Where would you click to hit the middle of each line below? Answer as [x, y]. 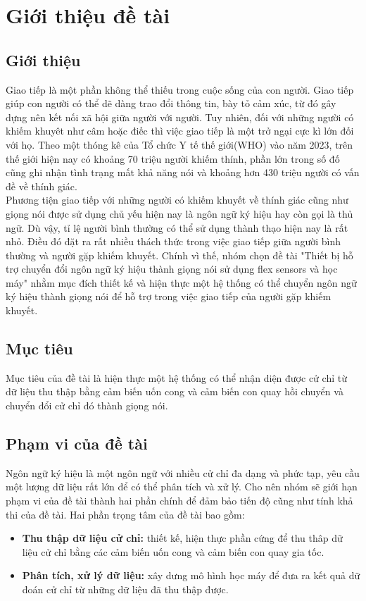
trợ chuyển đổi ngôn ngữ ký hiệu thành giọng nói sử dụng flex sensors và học [172, 269]
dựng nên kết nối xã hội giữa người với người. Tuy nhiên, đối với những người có [180, 117]
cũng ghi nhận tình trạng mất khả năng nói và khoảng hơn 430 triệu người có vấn [183, 172]
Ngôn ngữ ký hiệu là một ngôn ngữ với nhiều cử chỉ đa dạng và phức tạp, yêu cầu [183, 472]
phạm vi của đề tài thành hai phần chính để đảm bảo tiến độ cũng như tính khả [179, 501]
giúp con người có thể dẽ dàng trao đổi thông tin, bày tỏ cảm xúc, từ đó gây [171, 103]
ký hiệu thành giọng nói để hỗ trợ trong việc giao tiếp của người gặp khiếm [169, 296]
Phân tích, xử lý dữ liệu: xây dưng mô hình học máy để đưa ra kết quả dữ [191, 575]
